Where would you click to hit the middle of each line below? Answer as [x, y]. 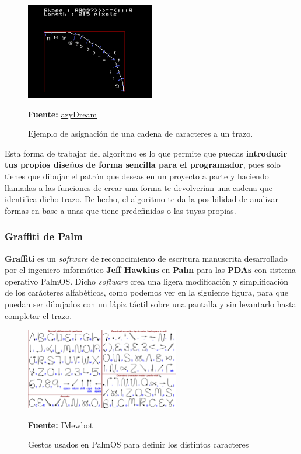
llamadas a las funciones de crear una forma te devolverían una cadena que [139, 187]
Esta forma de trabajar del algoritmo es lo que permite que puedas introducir [146, 153]
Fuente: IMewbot [61, 424]
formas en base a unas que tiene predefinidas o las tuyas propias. [120, 210]
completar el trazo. [38, 315]
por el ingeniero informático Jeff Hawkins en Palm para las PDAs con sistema [150, 270]
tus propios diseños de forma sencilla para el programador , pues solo [143, 164]
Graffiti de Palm [44, 236]
